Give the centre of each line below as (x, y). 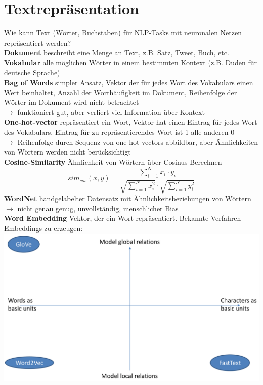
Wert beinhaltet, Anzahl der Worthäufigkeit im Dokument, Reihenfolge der (121, 92)
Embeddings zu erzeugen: (43, 228)
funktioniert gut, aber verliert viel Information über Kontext (111, 112)
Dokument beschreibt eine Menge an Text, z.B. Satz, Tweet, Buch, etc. (117, 52)
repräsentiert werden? (38, 42)
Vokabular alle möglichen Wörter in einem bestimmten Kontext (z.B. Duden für (130, 62)
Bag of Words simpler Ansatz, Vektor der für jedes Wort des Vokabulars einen (129, 82)
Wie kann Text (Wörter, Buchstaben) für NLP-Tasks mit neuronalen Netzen (123, 33)
